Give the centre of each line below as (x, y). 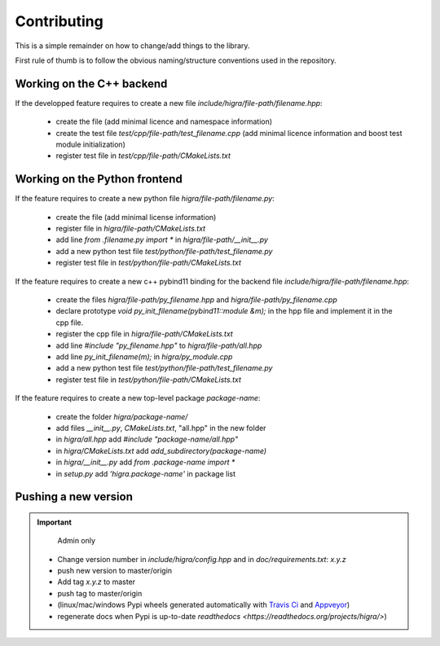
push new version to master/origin (115, 571)
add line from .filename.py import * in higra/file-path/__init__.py (162, 240)
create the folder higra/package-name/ (122, 416)
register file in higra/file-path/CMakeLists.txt (131, 229)
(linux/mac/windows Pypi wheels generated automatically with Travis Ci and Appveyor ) (204, 605)
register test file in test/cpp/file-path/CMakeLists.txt (143, 156)
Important (55, 522)
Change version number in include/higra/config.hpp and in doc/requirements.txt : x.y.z (202, 559)
